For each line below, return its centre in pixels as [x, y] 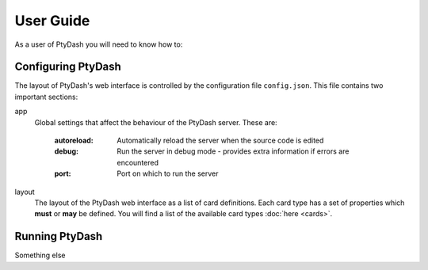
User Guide [52, 21]
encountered [138, 162]
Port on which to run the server [168, 173]
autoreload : [74, 141]
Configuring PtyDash [68, 67]
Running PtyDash [59, 236]
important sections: [46, 97]
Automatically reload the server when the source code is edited [220, 141]
